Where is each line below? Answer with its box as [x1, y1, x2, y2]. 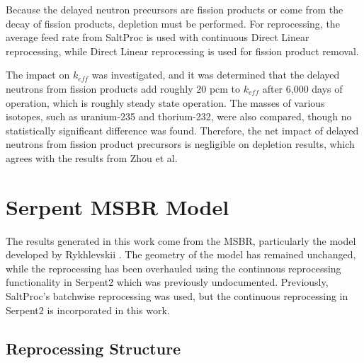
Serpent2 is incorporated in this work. [6, 302, 170, 317]
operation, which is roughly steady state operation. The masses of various [6, 95, 325, 110]
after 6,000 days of [262, 81, 343, 96]
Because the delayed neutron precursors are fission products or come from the [6, 2, 343, 16]
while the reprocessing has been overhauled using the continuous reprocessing [6, 260, 341, 275]
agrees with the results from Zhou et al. [6, 150, 178, 165]
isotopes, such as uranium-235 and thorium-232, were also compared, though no [6, 109, 352, 124]
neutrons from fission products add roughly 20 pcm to [6, 81, 241, 96]
